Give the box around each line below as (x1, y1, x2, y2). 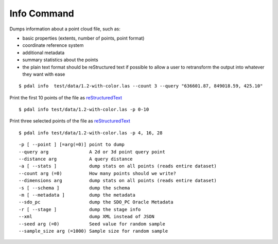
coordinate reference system (22, 42, 84, 48)
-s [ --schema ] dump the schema (19, 185, 130, 190)
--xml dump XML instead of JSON (19, 214, 154, 220)
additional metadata (22, 49, 65, 56)
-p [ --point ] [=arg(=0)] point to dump (19, 142, 125, 148)
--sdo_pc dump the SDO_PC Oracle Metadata (19, 199, 173, 205)
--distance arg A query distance (19, 156, 133, 162)
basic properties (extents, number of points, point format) (22, 35, 145, 41)
